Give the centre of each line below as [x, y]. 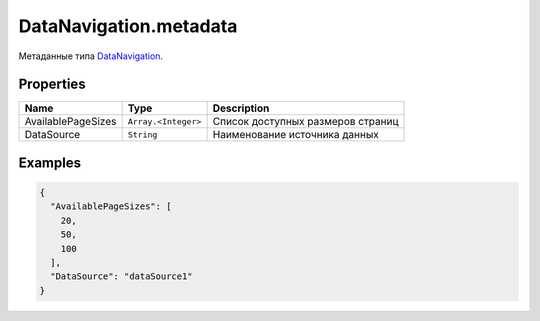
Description [241, 108]
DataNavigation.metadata [128, 26]
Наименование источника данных [295, 135]
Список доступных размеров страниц [305, 122]
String [142, 134]
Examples [50, 162]
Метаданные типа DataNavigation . [91, 56]
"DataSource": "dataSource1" [122, 276]
